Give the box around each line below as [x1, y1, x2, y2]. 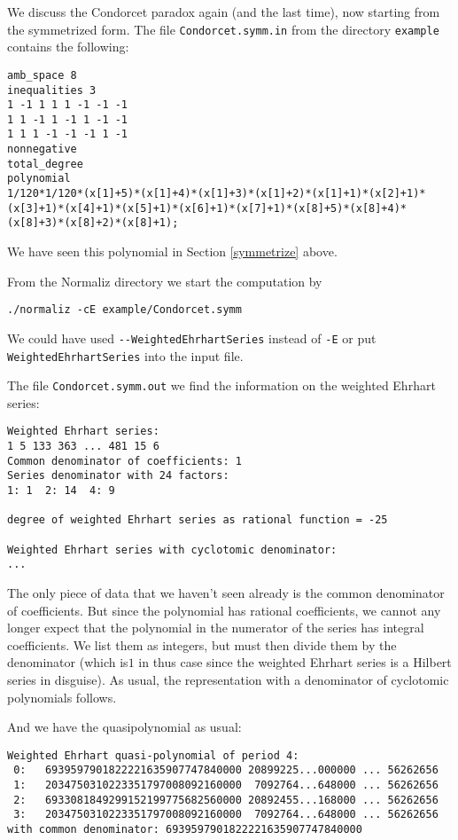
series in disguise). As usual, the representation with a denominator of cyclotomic [7, 671, 449, 688]
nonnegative [7, 143, 77, 156]
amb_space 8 [7, 68, 77, 82]
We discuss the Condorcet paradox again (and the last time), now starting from [7, 3, 440, 20]
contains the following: [7, 37, 129, 56]
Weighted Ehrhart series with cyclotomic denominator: [7, 543, 338, 556]
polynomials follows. [7, 687, 117, 706]
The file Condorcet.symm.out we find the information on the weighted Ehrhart [7, 376, 436, 395]
